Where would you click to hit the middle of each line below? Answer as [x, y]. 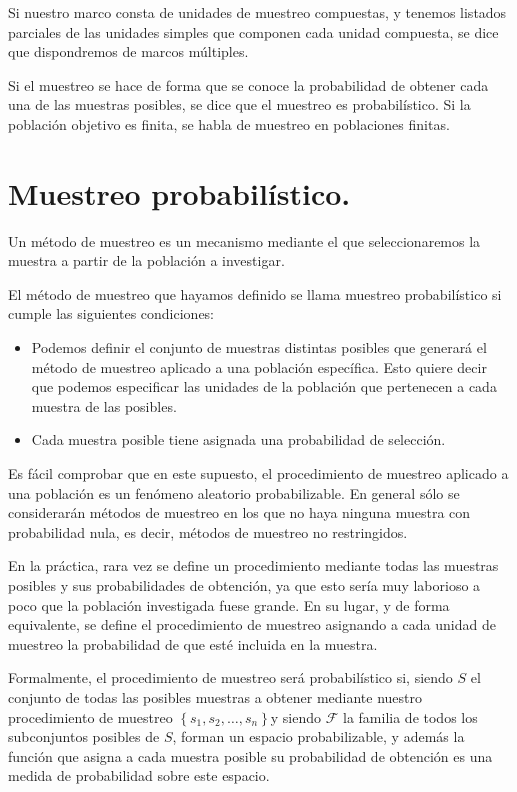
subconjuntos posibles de [84, 736]
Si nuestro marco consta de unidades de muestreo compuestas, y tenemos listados [257, 12]
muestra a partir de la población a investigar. [146, 260]
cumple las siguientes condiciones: [111, 313]
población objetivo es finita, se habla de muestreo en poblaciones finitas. [229, 123]
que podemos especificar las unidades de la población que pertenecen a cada [264, 386]
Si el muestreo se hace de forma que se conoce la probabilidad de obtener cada [248, 84]
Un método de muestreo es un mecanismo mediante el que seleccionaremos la [244, 240]
